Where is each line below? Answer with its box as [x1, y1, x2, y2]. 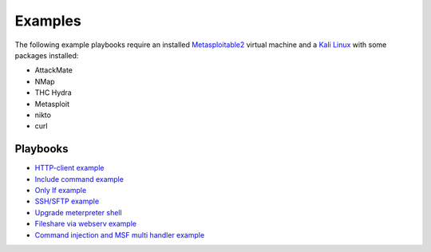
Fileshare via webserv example [34, 219, 137, 229]
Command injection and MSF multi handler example [34, 230, 205, 239]
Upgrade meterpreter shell [34, 207, 123, 217]
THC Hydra [34, 88, 72, 97]
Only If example [34, 185, 87, 195]
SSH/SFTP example [34, 196, 100, 207]
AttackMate [34, 65, 73, 75]
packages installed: [14, 50, 79, 60]
